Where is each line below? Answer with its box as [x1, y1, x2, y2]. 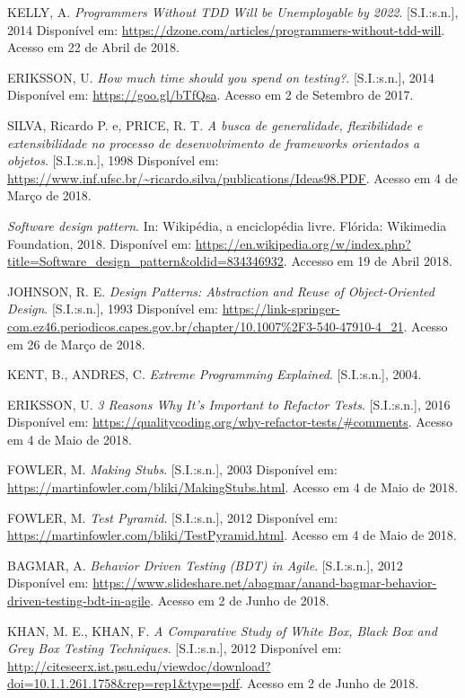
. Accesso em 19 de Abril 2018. [283, 252, 452, 270]
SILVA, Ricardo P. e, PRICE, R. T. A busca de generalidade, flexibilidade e [7, 115, 423, 134]
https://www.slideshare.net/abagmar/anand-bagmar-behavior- [92, 573, 437, 592]
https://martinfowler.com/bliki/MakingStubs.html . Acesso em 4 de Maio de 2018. [7, 478, 459, 497]
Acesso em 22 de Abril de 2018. [7, 38, 180, 57]
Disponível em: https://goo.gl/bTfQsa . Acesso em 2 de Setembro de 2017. [7, 85, 414, 104]
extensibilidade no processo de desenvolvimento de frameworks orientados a [7, 133, 420, 152]
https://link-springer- [222, 299, 340, 318]
